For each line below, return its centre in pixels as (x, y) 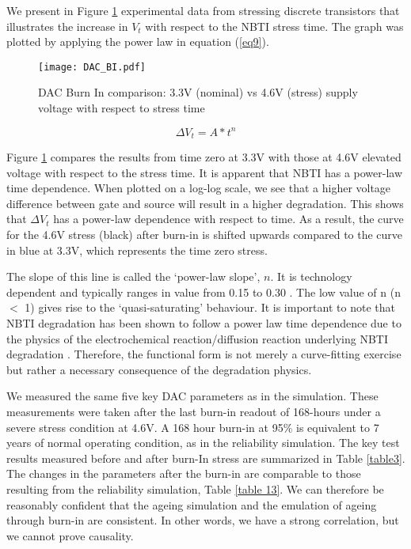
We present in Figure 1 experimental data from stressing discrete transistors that (203, 10)
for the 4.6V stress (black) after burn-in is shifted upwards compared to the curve (205, 235)
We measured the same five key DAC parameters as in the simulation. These (192, 396)
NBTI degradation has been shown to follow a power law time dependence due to (204, 323)
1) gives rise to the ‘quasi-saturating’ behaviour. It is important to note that (210, 307)
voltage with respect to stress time (122, 108)
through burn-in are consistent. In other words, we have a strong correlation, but (203, 520)
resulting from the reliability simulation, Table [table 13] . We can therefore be (195, 488)
